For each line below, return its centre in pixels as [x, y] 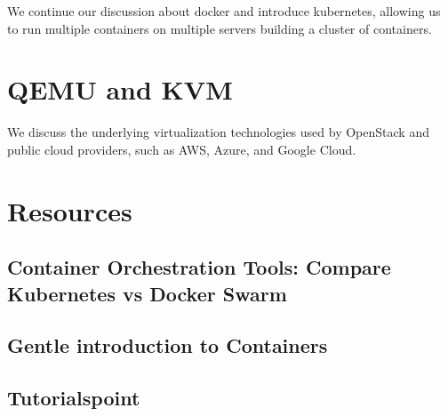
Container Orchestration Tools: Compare [199, 267]
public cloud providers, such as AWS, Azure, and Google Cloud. [182, 149]
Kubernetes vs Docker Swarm [147, 293]
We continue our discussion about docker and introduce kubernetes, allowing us [224, 11]
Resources [70, 210]
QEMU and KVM [120, 89]
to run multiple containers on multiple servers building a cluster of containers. [220, 28]
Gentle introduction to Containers [168, 345]
